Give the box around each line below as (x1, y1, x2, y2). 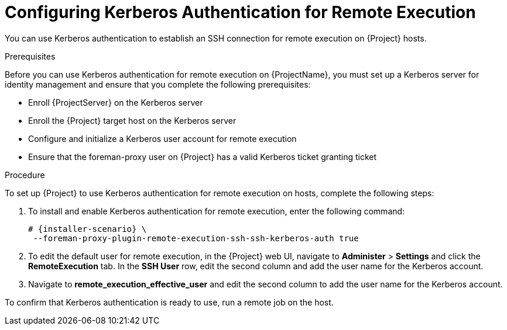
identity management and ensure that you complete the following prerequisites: (5, 79, 311, 89)
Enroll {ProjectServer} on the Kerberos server (28, 97, 203, 107)
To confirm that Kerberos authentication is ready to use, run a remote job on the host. (5, 297, 334, 307)
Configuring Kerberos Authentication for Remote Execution (5, 2, 476, 22)
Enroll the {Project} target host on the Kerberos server (28, 115, 237, 126)
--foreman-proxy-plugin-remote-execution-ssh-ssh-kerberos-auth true (33, 233, 359, 243)
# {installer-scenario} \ (28, 224, 147, 234)
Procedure (5, 169, 45, 180)
